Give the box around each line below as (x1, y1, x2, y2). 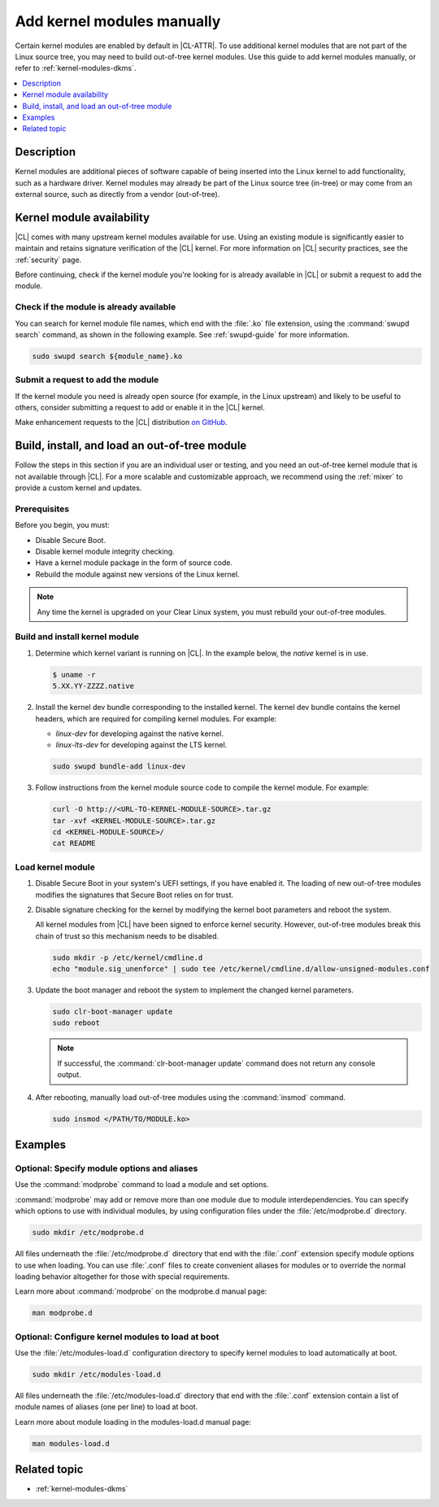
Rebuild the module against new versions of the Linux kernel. (35, 569, 240, 579)
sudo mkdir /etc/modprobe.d (32, 1228, 144, 1238)
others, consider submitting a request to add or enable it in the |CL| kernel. (15, 403, 266, 413)
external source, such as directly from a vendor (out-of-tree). (15, 189, 220, 199)
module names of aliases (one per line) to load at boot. (15, 1402, 198, 1412)
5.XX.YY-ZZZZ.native (52, 681, 134, 691)
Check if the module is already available (15, 301, 176, 313)
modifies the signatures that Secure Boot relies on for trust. (35, 890, 234, 900)
